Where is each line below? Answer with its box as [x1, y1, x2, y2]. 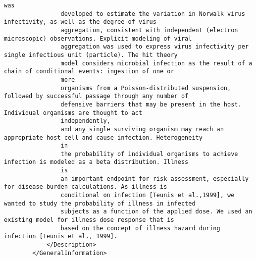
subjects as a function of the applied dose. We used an [60, 208, 253, 215]
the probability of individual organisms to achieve [60, 150, 238, 157]
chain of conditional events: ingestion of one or [4, 68, 174, 75]
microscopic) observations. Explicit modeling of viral [4, 35, 192, 42]
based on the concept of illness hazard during [60, 224, 220, 232]
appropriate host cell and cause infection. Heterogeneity [4, 134, 203, 141]
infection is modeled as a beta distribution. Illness [4, 158, 189, 166]
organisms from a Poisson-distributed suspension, [60, 84, 231, 92]
